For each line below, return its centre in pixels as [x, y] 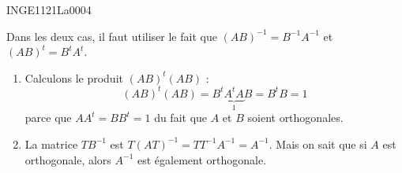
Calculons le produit [74, 77]
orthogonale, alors [68, 159]
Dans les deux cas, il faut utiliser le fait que [112, 36]
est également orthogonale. [202, 159]
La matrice [51, 144]
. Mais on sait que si [318, 144]
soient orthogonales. [295, 118]
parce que [48, 118]
